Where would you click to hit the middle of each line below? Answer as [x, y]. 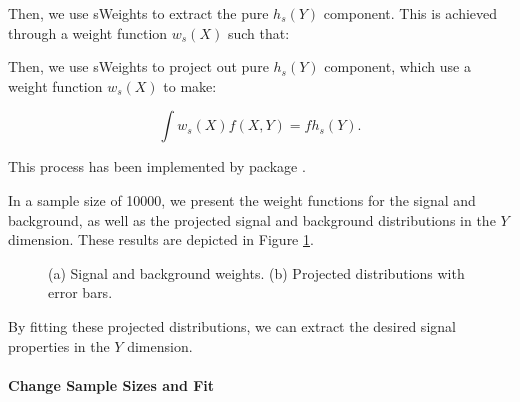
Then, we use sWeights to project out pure [138, 66]
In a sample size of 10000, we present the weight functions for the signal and [242, 199]
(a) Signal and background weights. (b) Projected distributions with [256, 272]
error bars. [80, 292]
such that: [258, 32]
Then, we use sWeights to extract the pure [138, 13]
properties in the [59, 345]
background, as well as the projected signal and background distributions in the [252, 219]
